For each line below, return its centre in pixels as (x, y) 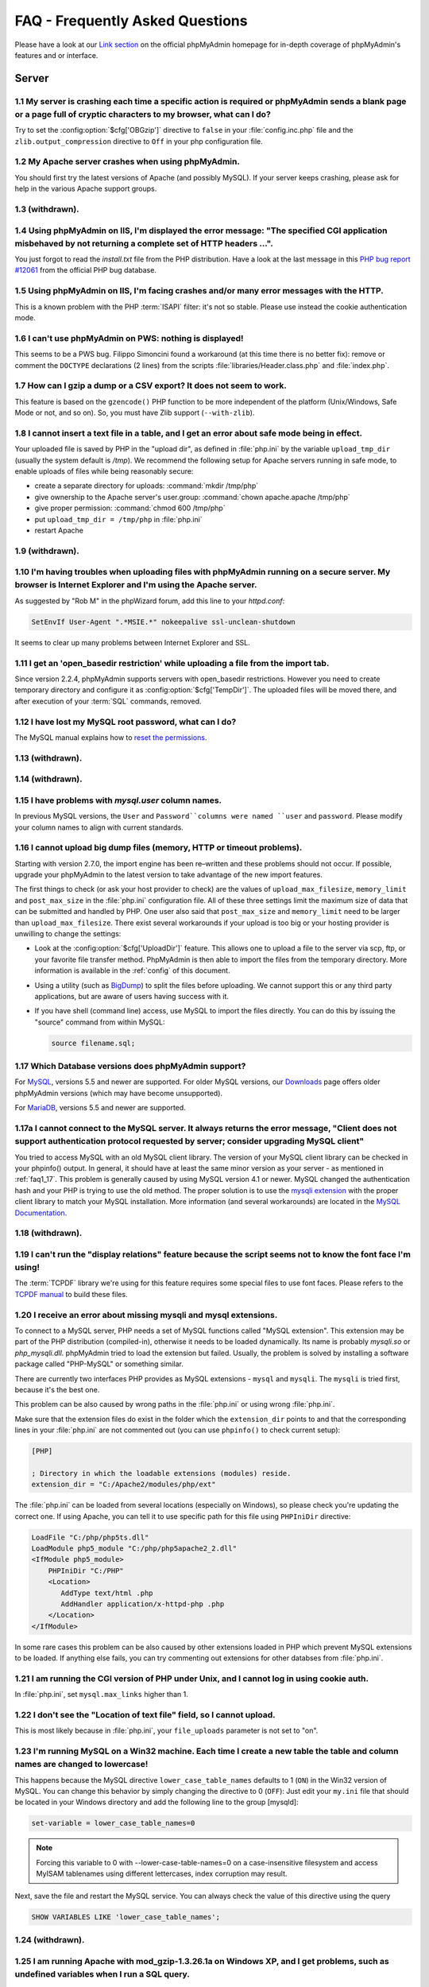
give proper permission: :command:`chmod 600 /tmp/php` (130, 508)
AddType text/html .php (107, 1593)
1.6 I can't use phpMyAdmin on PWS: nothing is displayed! (129, 338)
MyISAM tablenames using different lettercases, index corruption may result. (162, 1874)
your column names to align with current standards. (99, 827)
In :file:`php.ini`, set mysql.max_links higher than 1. (101, 1695)
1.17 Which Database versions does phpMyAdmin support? (130, 1067)
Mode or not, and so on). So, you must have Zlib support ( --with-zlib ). (135, 413)
